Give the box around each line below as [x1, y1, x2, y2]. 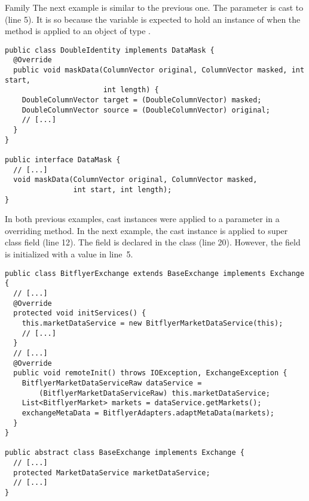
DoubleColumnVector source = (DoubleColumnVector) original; [22, 105, 270, 114]
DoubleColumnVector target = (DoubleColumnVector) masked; [22, 96, 262, 105]
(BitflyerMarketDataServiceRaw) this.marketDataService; [39, 388, 270, 397]
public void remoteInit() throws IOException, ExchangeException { [13, 369, 287, 378]
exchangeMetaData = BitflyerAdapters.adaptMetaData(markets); [22, 408, 275, 417]
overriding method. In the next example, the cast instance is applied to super [5, 224, 288, 236]
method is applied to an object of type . [5, 25, 151, 37]
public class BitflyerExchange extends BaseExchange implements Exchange [5, 269, 305, 278]
